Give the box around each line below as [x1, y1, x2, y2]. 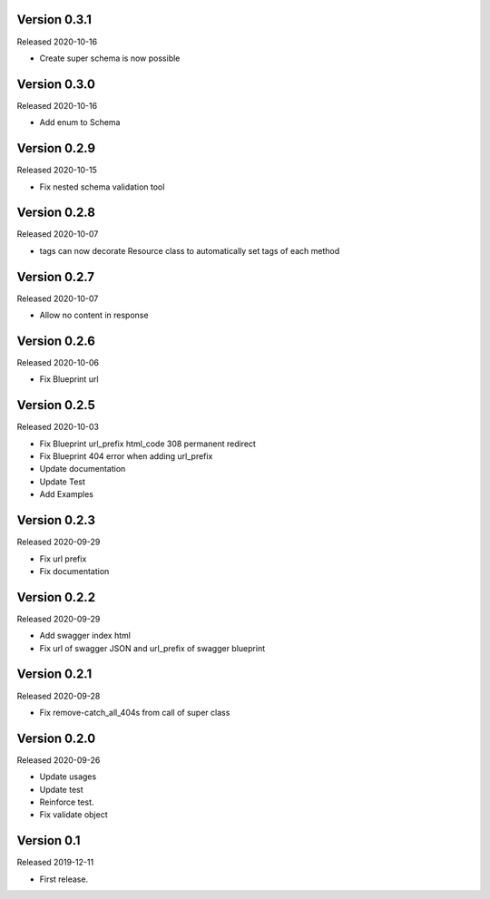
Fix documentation [39, 565, 110, 576]
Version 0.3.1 [16, 12, 93, 27]
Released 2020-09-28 [16, 690, 101, 701]
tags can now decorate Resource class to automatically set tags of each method [39, 245, 340, 256]
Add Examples [39, 489, 94, 500]
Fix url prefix [39, 553, 87, 564]
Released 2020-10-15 [16, 164, 97, 176]
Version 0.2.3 [16, 513, 95, 528]
